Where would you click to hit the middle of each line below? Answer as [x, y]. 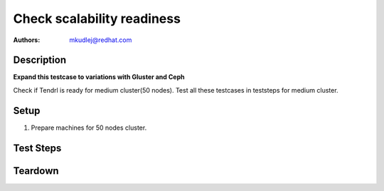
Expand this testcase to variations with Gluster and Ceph [99, 77]
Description [40, 60]
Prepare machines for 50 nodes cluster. [89, 128]
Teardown [36, 171]
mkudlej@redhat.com [101, 40]
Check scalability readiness [97, 19]
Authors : [27, 40]
